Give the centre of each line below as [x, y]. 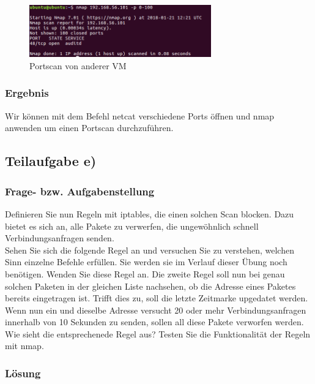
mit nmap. [24, 346]
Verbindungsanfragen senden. [60, 238]
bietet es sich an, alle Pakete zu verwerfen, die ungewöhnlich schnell [132, 226]
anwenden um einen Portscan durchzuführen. [89, 128]
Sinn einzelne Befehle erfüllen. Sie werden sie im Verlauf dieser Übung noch [146, 262]
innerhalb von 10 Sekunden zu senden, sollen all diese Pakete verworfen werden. [154, 322]
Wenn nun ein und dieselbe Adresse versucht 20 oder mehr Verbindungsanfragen [156, 310]
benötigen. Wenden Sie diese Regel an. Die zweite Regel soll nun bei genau [145, 273]
